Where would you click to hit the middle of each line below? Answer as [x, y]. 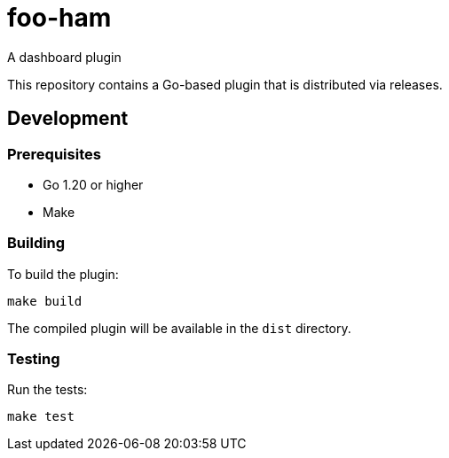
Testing [34, 359]
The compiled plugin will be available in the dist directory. [179, 328]
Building [36, 243]
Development [68, 119]
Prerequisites [54, 154]
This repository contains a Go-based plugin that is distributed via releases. [225, 84]
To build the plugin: [63, 274]
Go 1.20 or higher [93, 184]
